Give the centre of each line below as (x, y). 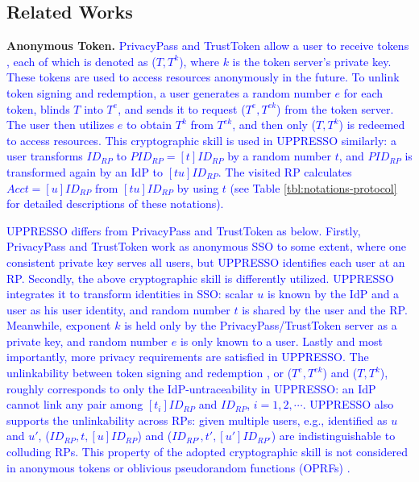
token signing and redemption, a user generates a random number (169, 92)
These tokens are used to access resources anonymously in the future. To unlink (203, 77)
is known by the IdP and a (333, 294)
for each (363, 92)
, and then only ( (274, 125)
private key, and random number (87, 341)
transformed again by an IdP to (85, 171)
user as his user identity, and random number (118, 309)
